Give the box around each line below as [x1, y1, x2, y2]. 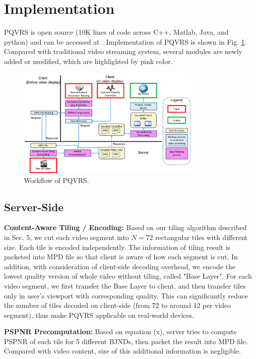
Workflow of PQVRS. [24, 175, 89, 185]
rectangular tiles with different [155, 232, 248, 242]
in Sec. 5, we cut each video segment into [4, 232, 129, 242]
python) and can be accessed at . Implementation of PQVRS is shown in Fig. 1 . [4, 36, 247, 47]
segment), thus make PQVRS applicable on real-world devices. [4, 309, 194, 320]
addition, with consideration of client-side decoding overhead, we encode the [4, 261, 236, 271]
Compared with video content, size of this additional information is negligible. [4, 346, 241, 356]
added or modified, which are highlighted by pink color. [4, 56, 173, 66]
